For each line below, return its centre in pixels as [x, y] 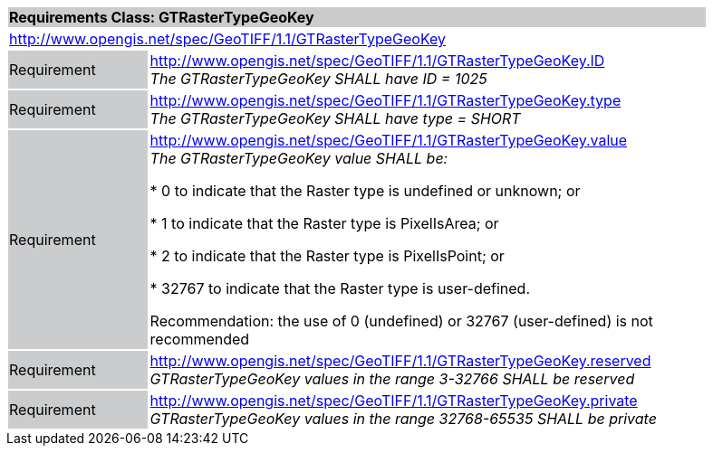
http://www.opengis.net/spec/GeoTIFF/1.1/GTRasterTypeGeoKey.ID [377, 61]
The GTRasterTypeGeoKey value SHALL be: [299, 158]
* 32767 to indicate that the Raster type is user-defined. [340, 288]
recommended [200, 339]
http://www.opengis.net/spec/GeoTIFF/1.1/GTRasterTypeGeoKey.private [394, 401]
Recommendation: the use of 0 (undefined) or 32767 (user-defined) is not [401, 321]
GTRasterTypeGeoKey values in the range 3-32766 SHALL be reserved [392, 379]
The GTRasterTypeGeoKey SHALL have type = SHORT [335, 118]
